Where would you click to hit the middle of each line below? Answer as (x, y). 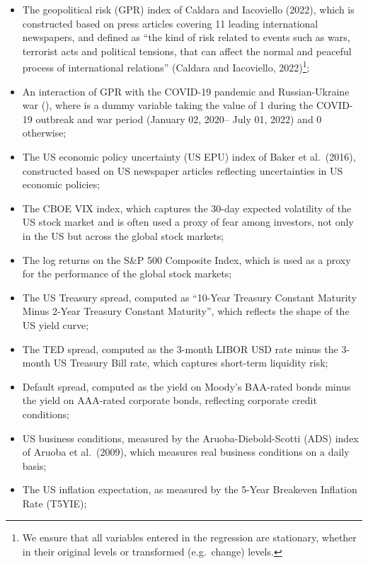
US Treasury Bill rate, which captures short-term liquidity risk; (191, 363)
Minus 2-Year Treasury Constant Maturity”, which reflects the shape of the (186, 311)
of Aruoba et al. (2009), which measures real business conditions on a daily (186, 452)
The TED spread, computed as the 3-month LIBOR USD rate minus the (180, 349)
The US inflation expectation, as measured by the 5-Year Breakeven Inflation (190, 489)
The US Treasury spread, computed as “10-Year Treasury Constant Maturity (189, 297)
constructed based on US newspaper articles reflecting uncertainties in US (183, 170)
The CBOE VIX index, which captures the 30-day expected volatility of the (187, 208)
